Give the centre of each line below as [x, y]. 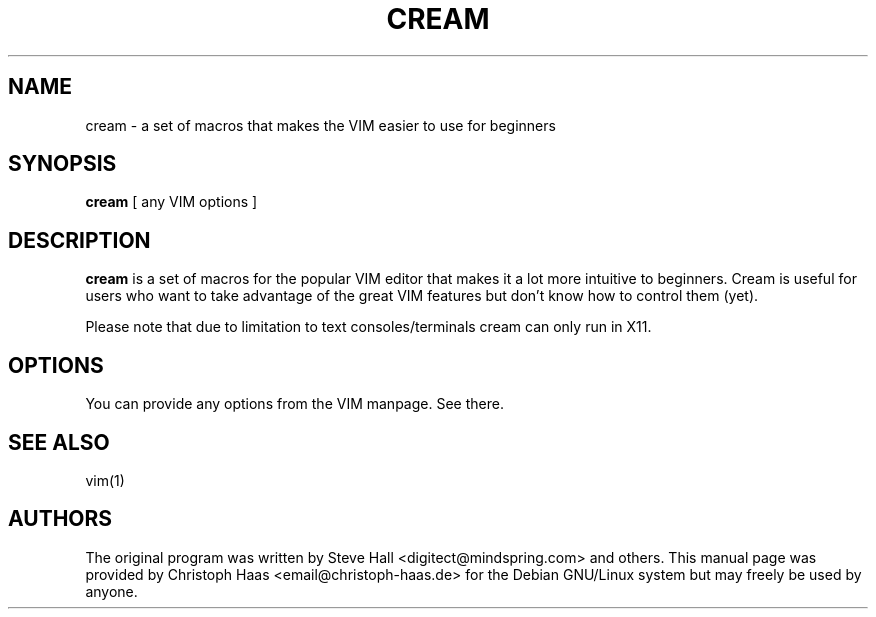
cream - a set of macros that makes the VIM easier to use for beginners [320, 125]
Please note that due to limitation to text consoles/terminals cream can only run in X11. [368, 327]
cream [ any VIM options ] [171, 202]
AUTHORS [60, 519]
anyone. [111, 591]
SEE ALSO [59, 442]
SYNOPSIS [62, 164]
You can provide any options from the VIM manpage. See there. [294, 404]
